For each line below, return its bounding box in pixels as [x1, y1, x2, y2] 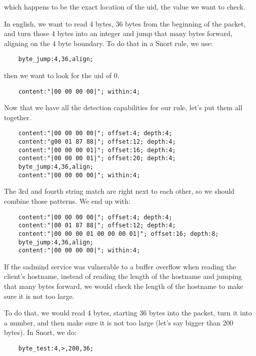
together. [4, 112, 31, 122]
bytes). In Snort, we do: [4, 327, 76, 337]
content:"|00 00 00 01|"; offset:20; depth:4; [18, 155, 176, 162]
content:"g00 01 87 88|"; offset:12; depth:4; [18, 138, 176, 146]
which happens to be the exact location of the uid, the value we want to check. [4, 2, 245, 12]
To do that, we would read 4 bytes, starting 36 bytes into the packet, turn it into [4, 307, 252, 318]
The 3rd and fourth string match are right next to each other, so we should [4, 186, 234, 196]
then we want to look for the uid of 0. [4, 70, 119, 81]
